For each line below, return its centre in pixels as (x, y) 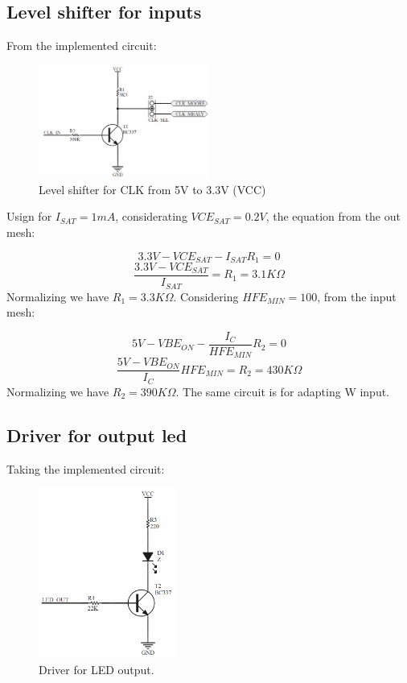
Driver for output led (97, 435)
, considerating (151, 216)
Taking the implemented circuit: (86, 468)
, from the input (357, 296)
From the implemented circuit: (82, 46)
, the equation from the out (333, 216)
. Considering (206, 296)
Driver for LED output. (97, 669)
